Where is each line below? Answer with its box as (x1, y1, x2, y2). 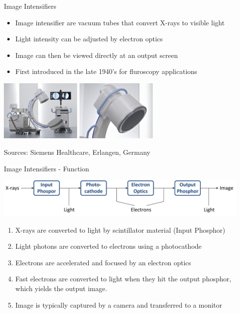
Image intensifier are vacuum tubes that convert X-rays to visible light (15, 17, 225, 27)
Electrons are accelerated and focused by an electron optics (15, 257, 192, 267)
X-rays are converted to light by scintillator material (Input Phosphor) (15, 224, 225, 235)
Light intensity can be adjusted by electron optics (15, 34, 163, 44)
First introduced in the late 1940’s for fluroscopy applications (15, 66, 197, 76)
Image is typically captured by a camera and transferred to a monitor (15, 299, 223, 310)
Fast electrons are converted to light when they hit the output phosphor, (15, 274, 231, 284)
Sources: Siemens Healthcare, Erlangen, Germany (4, 147, 150, 157)
